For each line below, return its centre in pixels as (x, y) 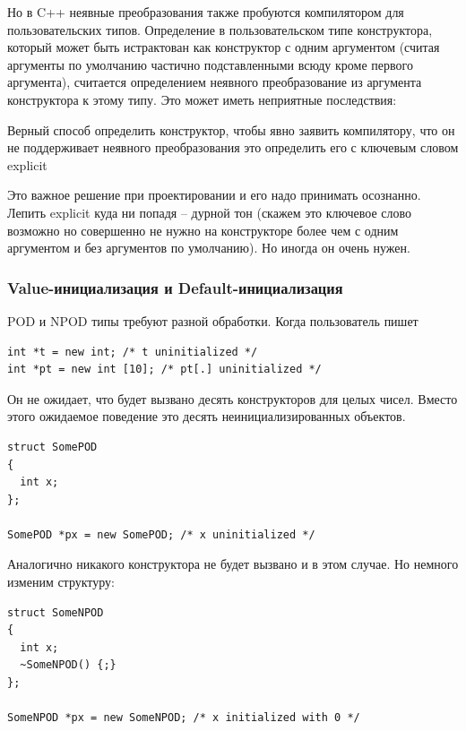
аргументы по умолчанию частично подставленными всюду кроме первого (210, 64)
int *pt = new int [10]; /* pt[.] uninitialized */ (164, 370)
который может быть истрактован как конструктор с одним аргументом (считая (224, 47)
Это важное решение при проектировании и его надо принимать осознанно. (214, 195)
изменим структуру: (61, 582)
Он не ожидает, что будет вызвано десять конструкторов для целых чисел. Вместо (233, 398)
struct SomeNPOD (56, 612)
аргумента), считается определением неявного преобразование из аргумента (215, 82)
